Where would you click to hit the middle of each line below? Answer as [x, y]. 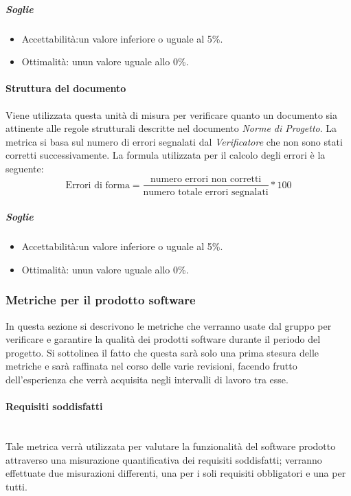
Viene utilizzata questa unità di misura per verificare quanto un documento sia [172, 114]
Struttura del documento [66, 88]
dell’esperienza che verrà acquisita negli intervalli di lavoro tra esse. [147, 379]
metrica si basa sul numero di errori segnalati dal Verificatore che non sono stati [174, 141]
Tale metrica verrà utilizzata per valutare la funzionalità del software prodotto [171, 446]
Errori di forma [98, 185]
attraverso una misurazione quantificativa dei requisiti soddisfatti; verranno [164, 459]
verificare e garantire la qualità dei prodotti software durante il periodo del [163, 339]
